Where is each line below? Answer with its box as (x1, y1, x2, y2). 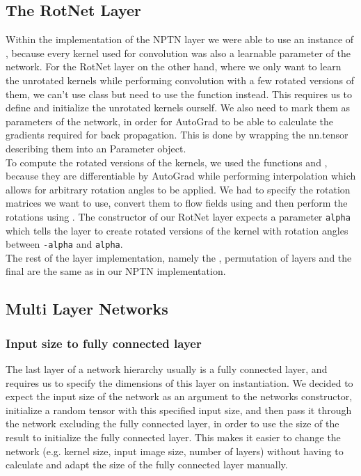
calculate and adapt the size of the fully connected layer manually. (6, 457, 288, 472)
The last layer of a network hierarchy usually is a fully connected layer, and (6, 362, 328, 376)
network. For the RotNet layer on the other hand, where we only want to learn (6, 59, 342, 74)
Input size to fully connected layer (6, 334, 202, 351)
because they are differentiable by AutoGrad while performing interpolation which (6, 168, 356, 183)
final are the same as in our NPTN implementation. (6, 264, 226, 278)
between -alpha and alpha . (6, 237, 123, 251)
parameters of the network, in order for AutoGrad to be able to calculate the (6, 113, 334, 128)
